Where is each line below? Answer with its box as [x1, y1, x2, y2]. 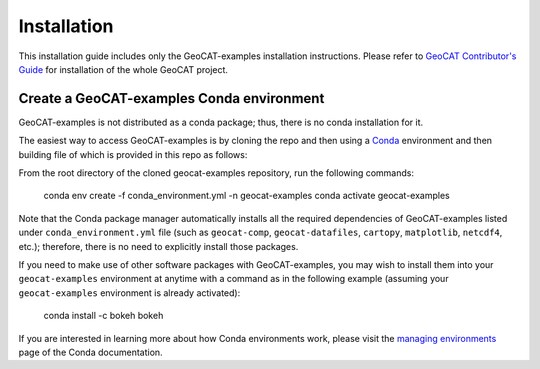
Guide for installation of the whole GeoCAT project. [18, 63, 229, 75]
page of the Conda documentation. [18, 346, 164, 358]
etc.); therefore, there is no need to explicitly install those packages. [18, 240, 299, 252]
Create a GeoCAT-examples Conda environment [18, 90, 325, 107]
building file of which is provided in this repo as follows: [18, 148, 248, 160]
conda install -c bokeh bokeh [43, 310, 164, 322]
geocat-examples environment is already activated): [18, 286, 241, 299]
